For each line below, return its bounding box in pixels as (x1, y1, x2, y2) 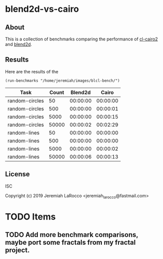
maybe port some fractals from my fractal (5, 238, 136, 247)
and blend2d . (5, 41, 32, 47)
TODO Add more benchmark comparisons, (5, 230, 138, 239)
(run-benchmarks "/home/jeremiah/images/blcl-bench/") (5, 78, 120, 83)
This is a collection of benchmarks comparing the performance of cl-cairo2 (5, 36, 158, 42)
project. (5, 246, 30, 254)
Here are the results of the (5, 68, 59, 74)
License (5, 170, 30, 178)
